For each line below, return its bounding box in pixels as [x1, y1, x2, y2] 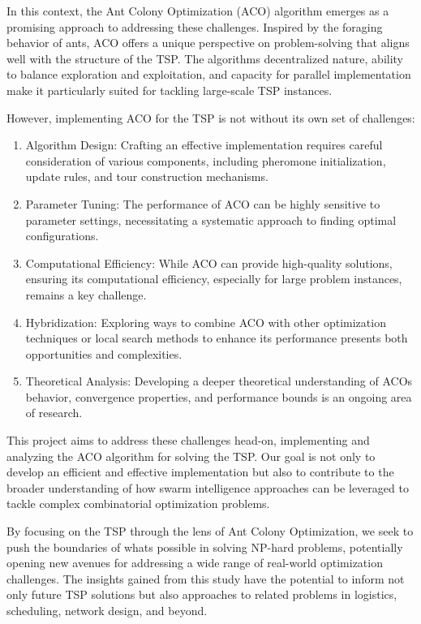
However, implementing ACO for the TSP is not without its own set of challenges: [6, 109, 415, 126]
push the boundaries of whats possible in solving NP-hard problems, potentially [6, 538, 403, 555]
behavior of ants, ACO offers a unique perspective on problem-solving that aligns [6, 34, 410, 51]
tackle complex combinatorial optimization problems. [6, 495, 270, 512]
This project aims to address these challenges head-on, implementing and [6, 432, 370, 449]
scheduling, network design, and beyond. [6, 602, 208, 618]
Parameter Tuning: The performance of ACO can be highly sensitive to [25, 195, 380, 212]
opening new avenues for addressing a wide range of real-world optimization [6, 554, 383, 571]
